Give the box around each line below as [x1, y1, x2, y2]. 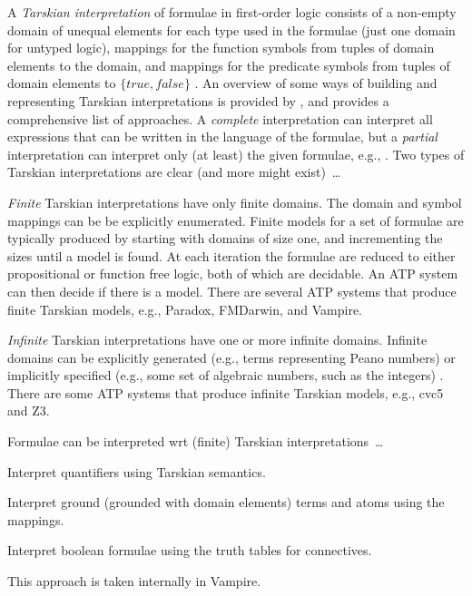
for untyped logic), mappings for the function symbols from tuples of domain [7, 38, 435, 57]
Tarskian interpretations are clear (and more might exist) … [7, 162, 341, 181]
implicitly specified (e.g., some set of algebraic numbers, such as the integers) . [7, 366, 444, 385]
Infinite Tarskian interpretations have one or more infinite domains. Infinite [7, 330, 428, 349]
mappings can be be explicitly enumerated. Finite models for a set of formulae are [7, 210, 464, 230]
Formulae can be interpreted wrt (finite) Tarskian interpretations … [7, 432, 384, 451]
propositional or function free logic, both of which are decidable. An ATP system [7, 264, 458, 283]
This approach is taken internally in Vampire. [7, 572, 261, 591]
